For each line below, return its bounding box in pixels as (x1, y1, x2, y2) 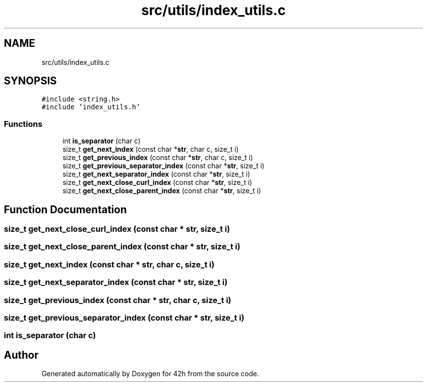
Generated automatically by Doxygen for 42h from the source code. (41, 369, 259, 378)
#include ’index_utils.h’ (41, 103, 140, 111)
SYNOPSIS (4, 75, 57, 87)
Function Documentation (4, 203, 127, 216)
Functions (4, 119, 42, 129)
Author (4, 348, 39, 361)
